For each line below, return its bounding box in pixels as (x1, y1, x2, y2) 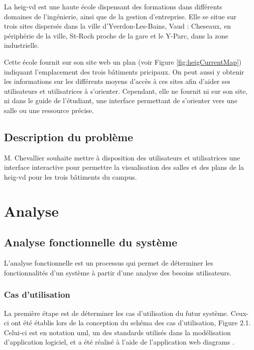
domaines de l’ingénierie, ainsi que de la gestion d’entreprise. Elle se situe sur (4, 11, 237, 21)
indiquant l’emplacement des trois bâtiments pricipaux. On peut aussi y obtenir (4, 66, 244, 77)
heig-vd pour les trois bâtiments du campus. (4, 171, 137, 182)
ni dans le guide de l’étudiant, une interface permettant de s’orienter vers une (4, 95, 238, 106)
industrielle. (4, 40, 39, 50)
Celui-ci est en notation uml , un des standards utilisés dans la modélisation (4, 327, 231, 337)
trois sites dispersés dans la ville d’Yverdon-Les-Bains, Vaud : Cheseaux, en (4, 21, 231, 31)
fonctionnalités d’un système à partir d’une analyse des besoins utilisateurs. (4, 267, 232, 277)
